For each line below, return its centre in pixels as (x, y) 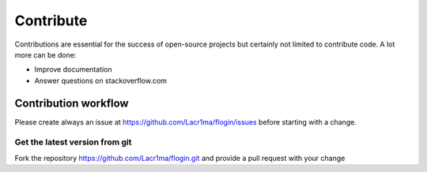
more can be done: (45, 54)
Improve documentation (73, 69)
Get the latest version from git (73, 142)
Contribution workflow (72, 103)
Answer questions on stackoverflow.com (101, 80)
